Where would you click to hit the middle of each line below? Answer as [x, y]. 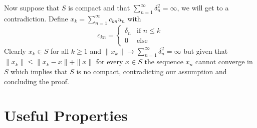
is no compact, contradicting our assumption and [152, 71]
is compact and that [99, 7]
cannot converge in [224, 62]
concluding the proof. [37, 81]
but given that [206, 51]
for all [60, 51]
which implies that [39, 71]
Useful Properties [66, 115]
